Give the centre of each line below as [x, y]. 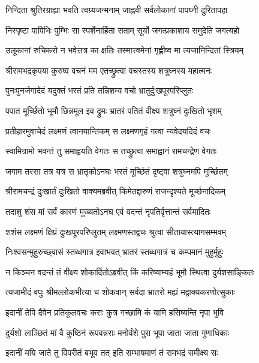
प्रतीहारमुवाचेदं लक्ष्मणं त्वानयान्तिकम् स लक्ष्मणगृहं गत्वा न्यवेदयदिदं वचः [108, 130]
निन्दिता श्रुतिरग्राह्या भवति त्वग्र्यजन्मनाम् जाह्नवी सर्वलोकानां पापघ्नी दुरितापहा [117, 10]
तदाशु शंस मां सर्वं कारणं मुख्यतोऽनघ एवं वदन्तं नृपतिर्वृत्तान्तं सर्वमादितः [108, 211]
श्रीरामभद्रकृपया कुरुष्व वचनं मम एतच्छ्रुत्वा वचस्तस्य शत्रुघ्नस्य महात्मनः [109, 70]
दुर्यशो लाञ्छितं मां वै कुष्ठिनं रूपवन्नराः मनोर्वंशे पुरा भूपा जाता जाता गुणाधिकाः [118, 332]
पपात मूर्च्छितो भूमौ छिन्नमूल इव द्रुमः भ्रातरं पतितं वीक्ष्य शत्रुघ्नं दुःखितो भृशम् [114, 110]
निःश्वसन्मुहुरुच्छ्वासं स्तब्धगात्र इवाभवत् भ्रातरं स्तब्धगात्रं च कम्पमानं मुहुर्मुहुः [115, 252]
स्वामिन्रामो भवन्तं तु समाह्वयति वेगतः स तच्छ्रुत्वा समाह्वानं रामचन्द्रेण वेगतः [111, 151]
